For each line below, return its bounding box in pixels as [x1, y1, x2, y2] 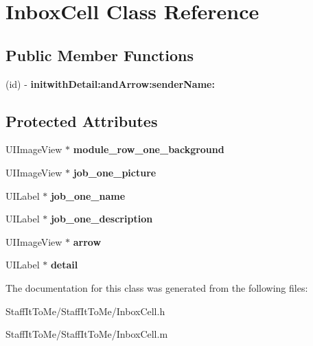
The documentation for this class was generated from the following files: [5, 280, 308, 295]
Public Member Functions [5, 44, 194, 65]
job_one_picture [73, 165, 156, 179]
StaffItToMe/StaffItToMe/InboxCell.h [5, 303, 165, 318]
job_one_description [50, 211, 153, 226]
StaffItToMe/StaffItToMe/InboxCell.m [5, 327, 168, 341]
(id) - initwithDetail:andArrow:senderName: [5, 76, 215, 91]
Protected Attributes [5, 110, 158, 131]
